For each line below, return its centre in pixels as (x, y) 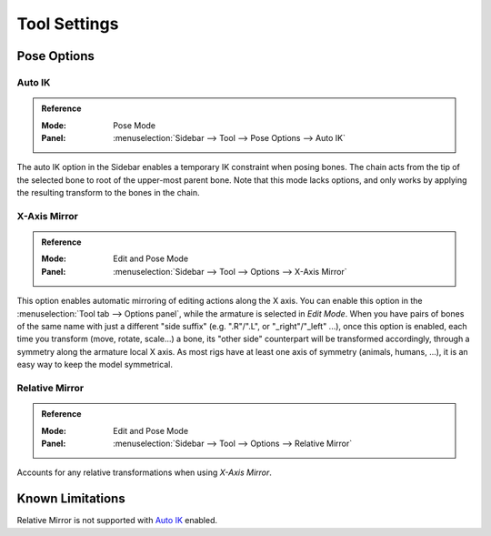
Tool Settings (68, 24)
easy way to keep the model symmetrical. (95, 365)
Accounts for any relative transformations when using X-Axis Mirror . (145, 472)
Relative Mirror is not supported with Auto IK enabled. (117, 521)
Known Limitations (71, 499)
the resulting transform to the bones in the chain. (108, 193)
